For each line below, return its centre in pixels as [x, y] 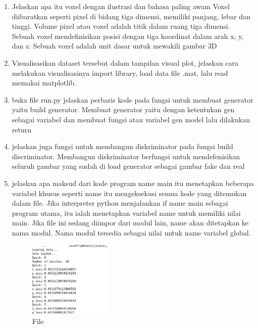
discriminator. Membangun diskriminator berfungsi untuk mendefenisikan [126, 156]
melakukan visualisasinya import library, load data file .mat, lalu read [120, 73]
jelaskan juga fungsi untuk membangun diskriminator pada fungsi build [122, 146]
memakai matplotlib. [44, 83]
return [22, 129]
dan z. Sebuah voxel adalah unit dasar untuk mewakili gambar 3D [114, 46]
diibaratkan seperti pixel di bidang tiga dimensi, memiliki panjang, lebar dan [131, 16]
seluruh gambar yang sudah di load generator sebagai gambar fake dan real [128, 166]
